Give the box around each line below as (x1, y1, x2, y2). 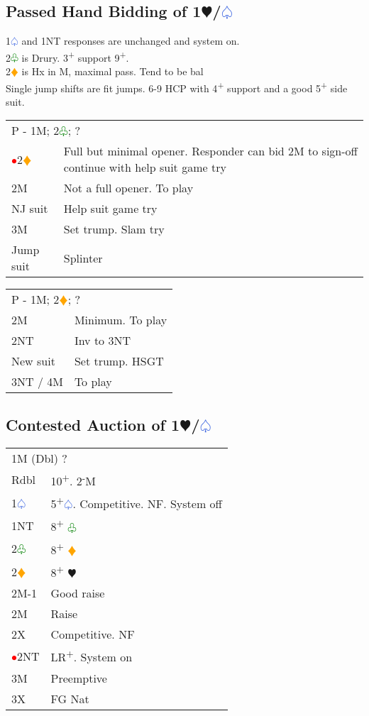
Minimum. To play (74, 312, 167, 329)
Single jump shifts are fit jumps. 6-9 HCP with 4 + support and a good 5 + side (6, 78, 348, 95)
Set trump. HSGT (74, 353, 164, 370)
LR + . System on (50, 646, 133, 666)
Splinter (63, 249, 103, 266)
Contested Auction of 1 (6, 413, 180, 435)
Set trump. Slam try (63, 221, 165, 238)
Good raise (50, 585, 105, 602)
